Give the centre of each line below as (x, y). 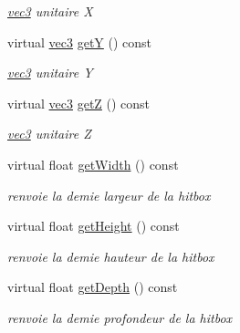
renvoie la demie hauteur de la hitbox (111, 256)
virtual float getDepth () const (93, 287)
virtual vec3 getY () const (80, 42)
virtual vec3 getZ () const (79, 103)
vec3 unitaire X (50, 11)
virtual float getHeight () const (94, 226)
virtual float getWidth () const (93, 164)
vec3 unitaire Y (50, 73)
